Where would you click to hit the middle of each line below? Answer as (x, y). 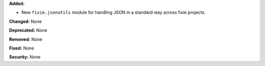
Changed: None (25, 21)
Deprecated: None (28, 30)
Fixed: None (22, 48)
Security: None (25, 57)
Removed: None (26, 39)
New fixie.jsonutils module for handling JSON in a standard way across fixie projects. (113, 13)
